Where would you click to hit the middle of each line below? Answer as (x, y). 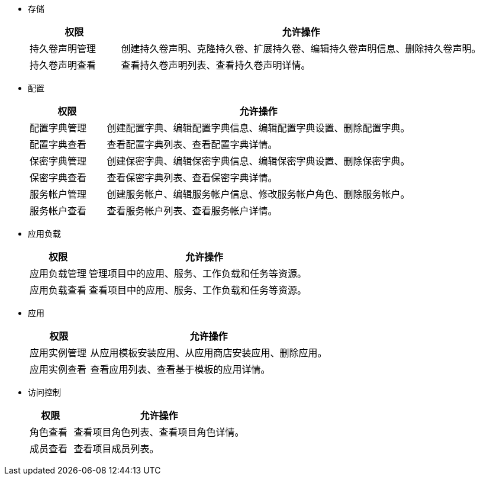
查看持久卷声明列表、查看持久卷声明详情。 (216, 65)
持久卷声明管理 (63, 49)
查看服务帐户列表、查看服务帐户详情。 (192, 211)
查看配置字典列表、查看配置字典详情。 (192, 144)
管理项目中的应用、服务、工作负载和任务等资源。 (198, 273)
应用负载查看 (58, 290)
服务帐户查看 (58, 211)
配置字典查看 (58, 144)
